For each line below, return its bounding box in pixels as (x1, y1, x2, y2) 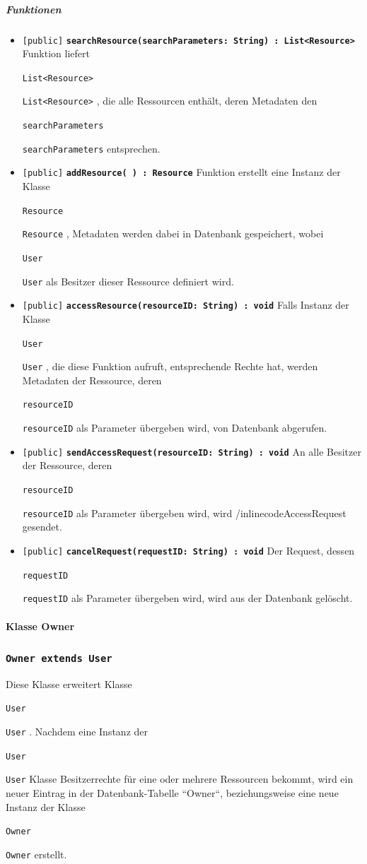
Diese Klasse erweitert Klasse (6, 676, 132, 691)
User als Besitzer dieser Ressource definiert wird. (22, 273, 234, 288)
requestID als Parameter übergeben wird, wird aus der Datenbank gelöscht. (22, 591, 353, 605)
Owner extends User (6, 653, 112, 665)
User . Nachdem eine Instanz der (6, 724, 148, 739)
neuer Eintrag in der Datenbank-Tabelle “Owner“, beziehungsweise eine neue (6, 786, 339, 800)
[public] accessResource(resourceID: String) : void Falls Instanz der (22, 297, 349, 312)
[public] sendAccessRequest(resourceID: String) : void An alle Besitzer (22, 444, 361, 458)
